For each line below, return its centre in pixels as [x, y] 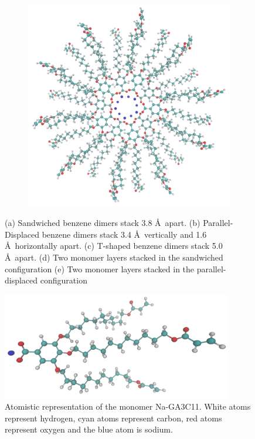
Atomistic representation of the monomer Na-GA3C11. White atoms [128, 406]
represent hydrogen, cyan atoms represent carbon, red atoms [113, 418]
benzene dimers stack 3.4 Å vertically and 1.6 [124, 234]
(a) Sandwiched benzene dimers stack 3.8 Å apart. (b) [103, 223]
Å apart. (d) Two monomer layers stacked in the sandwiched [114, 257]
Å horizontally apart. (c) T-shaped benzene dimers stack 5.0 [114, 246]
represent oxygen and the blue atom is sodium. [89, 429]
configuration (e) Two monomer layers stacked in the [100, 269]
